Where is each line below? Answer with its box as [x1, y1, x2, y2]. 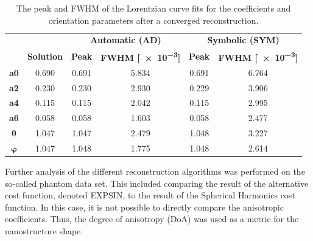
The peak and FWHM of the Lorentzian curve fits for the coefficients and [16, 2, 291, 14]
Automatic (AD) [90, 33, 161, 46]
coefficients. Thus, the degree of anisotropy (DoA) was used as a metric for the [5, 212, 299, 225]
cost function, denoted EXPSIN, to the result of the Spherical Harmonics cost [5, 189, 295, 201]
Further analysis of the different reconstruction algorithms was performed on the [5, 165, 305, 178]
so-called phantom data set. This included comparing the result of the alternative [5, 176, 309, 189]
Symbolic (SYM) [207, 33, 280, 46]
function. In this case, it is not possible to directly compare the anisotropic [5, 200, 284, 213]
